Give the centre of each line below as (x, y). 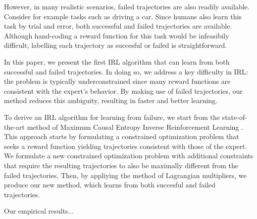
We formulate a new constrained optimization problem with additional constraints (129, 156)
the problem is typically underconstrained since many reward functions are (117, 81)
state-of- (234, 117)
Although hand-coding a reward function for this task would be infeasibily (117, 35)
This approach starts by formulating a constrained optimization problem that (122, 136)
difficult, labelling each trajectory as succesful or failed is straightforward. (116, 45)
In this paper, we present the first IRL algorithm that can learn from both (117, 61)
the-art (15, 127)
